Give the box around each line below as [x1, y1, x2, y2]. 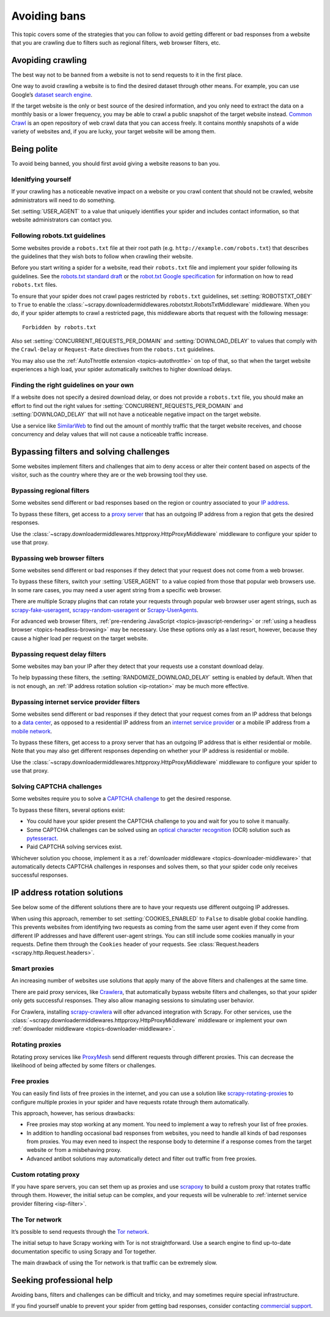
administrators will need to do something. [11, 196, 116, 204]
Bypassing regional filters [11, 486, 90, 495]
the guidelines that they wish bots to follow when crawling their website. [11, 253, 193, 260]
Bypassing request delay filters [11, 650, 106, 658]
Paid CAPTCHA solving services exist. [26, 843, 123, 850]
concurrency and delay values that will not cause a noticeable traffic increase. [11, 430, 208, 437]
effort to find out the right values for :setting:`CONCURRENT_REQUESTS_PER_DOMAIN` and [11, 402, 243, 409]
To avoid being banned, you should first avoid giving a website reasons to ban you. [11, 160, 220, 168]
